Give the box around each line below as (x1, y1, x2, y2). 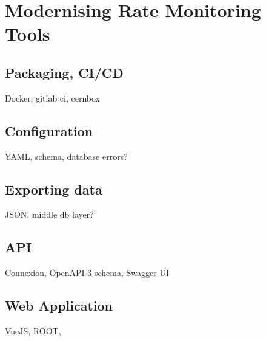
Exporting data (5, 179, 102, 198)
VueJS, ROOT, (5, 324, 61, 337)
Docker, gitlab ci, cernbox (5, 91, 100, 104)
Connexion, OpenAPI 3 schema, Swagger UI (5, 266, 169, 279)
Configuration (5, 121, 93, 140)
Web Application (5, 296, 113, 315)
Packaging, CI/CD (5, 63, 124, 81)
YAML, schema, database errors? (5, 150, 128, 162)
